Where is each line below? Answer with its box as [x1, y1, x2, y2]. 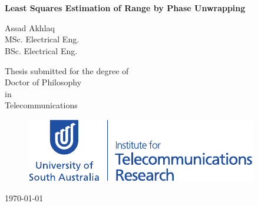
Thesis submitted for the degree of [5, 64, 129, 77]
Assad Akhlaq [5, 21, 55, 34]
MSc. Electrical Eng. [5, 33, 80, 45]
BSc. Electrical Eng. [5, 44, 78, 57]
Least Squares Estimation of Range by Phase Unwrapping [5, 2, 246, 14]
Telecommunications [5, 99, 78, 111]
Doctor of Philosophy [5, 76, 82, 88]
